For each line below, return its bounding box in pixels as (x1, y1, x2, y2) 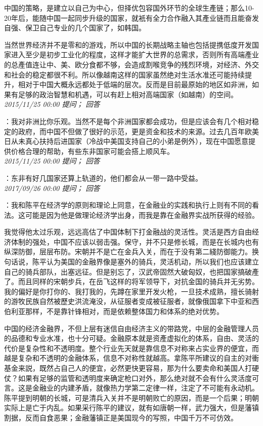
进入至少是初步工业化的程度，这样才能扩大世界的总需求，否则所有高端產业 (11, 49, 259, 60)
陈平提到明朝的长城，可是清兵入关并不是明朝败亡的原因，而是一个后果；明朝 (4, 392, 259, 403)
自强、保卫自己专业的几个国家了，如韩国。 (4, 22, 146, 33)
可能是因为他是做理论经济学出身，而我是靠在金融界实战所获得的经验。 (25, 209, 259, 220)
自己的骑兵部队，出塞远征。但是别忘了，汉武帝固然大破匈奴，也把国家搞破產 (4, 266, 259, 277)
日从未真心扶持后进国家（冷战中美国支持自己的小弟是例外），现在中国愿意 (4, 136, 248, 146)
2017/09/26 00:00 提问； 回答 (4, 182, 100, 193)
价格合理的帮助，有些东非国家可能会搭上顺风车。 (11, 145, 174, 156)
